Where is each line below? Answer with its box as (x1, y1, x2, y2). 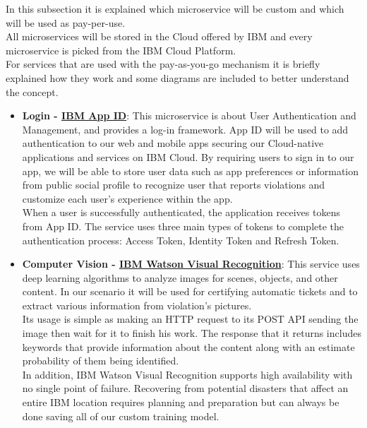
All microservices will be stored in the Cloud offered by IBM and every (6, 29, 313, 44)
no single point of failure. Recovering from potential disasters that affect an (22, 381, 349, 396)
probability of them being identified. (22, 353, 179, 368)
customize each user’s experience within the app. (22, 191, 233, 206)
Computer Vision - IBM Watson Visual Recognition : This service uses (22, 256, 360, 271)
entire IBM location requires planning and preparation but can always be (22, 395, 339, 410)
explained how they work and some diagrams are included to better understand (6, 70, 349, 85)
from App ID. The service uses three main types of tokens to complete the (22, 218, 344, 233)
